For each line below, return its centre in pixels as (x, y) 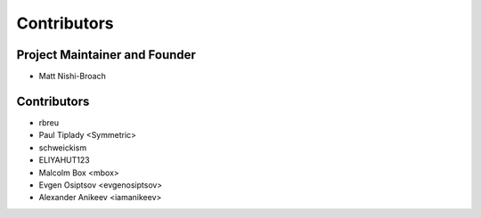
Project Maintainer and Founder (106, 55)
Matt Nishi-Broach (72, 77)
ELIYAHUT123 (64, 160)
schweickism (63, 148)
